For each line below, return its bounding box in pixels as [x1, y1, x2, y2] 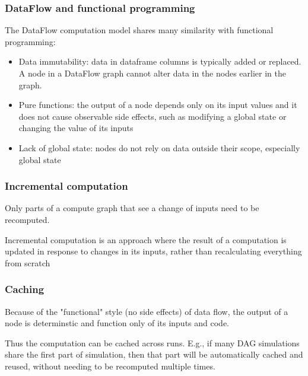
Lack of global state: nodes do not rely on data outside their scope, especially [18, 141, 300, 154]
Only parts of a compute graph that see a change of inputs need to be [5, 202, 259, 214]
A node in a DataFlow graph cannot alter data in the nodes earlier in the [18, 67, 286, 79]
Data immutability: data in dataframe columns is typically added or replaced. [18, 55, 301, 68]
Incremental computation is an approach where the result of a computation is [5, 233, 287, 246]
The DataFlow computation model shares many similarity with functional [5, 24, 274, 36]
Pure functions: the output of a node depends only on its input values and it [18, 98, 297, 111]
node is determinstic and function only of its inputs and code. [5, 317, 229, 329]
